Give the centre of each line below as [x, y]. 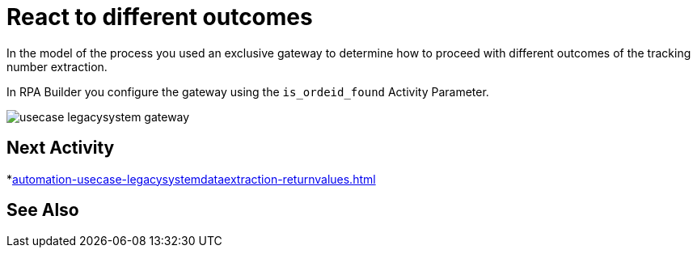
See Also [43, 210]
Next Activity [61, 148]
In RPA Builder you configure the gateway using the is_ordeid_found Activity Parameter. [248, 91]
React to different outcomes [160, 17]
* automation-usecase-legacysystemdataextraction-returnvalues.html [191, 179]
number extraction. [57, 66]
